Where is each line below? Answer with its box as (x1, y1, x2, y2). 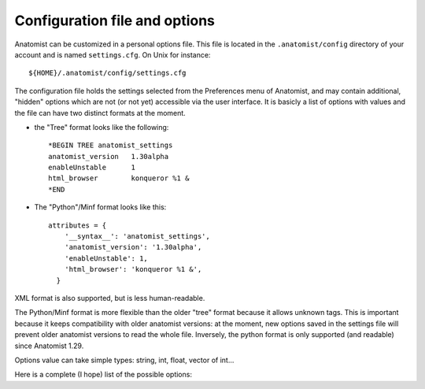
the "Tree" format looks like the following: (34, 122, 169, 132)
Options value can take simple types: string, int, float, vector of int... (14, 355, 235, 365)
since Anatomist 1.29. (14, 341, 84, 350)
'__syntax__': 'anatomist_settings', (64, 232, 210, 241)
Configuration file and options (14, 12, 216, 29)
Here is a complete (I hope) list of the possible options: (14, 370, 193, 380)
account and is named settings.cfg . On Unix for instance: (14, 50, 211, 59)
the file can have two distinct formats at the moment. (14, 108, 187, 117)
